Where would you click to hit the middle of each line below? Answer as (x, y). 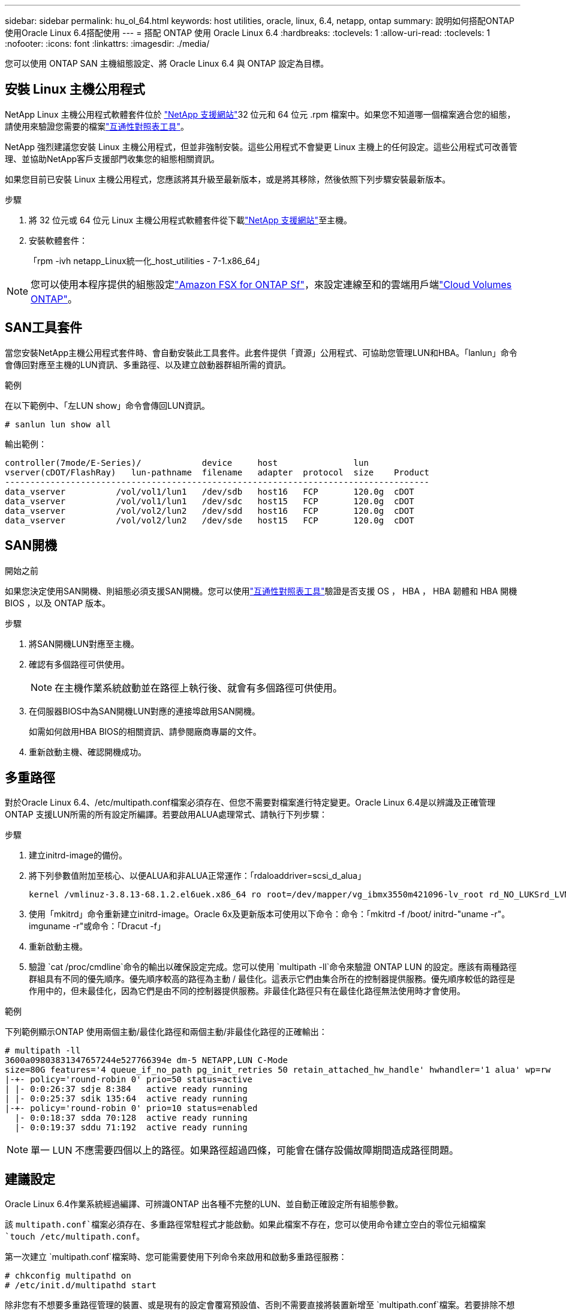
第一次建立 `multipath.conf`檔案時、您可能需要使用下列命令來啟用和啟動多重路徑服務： (176, 1257)
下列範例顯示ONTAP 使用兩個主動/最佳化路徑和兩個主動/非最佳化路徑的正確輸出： (166, 1032)
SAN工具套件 (44, 328)
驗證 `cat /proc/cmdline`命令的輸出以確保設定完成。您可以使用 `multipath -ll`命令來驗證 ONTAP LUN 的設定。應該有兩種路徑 (273, 967)
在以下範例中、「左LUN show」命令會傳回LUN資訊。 (107, 405)
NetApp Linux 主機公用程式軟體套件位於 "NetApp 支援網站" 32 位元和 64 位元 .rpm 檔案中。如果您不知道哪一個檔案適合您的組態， (260, 114)
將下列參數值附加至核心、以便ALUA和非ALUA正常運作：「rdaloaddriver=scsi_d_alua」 (198, 876)
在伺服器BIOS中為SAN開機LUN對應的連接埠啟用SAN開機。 (144, 711)
